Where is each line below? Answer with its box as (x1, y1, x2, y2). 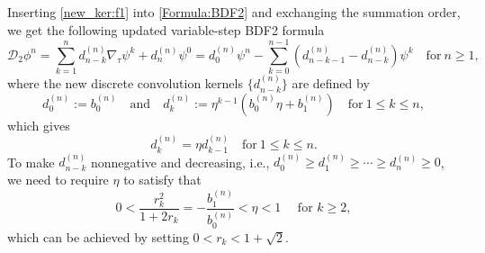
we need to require (7, 169, 109, 188)
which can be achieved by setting (7, 227, 189, 246)
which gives (7, 115, 70, 134)
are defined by (292, 74, 370, 93)
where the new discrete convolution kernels (7, 74, 243, 93)
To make (7, 152, 55, 171)
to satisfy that (123, 169, 202, 188)
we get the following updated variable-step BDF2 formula (7, 20, 325, 39)
